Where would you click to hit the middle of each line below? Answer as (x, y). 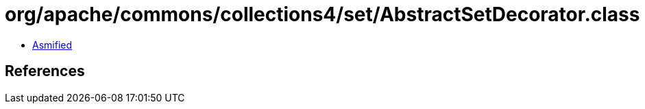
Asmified (52, 45)
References (45, 71)
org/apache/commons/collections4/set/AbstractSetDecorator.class (322, 14)
